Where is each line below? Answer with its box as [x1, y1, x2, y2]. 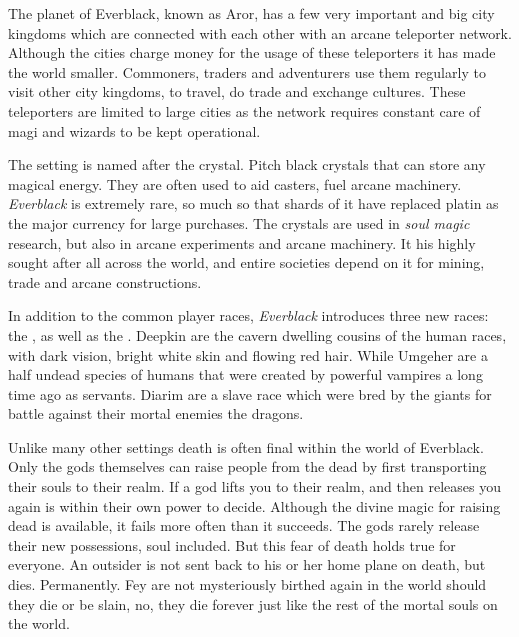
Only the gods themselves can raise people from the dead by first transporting [8, 456, 487, 477]
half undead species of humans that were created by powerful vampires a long [8, 364, 483, 385]
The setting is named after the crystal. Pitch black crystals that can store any [8, 154, 486, 175]
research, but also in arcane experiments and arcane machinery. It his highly [8, 232, 476, 253]
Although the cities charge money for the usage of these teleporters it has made [8, 42, 496, 63]
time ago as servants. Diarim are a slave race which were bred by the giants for [8, 383, 492, 404]
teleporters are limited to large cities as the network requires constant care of [8, 100, 481, 121]
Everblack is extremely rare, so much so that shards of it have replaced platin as [8, 193, 499, 214]
